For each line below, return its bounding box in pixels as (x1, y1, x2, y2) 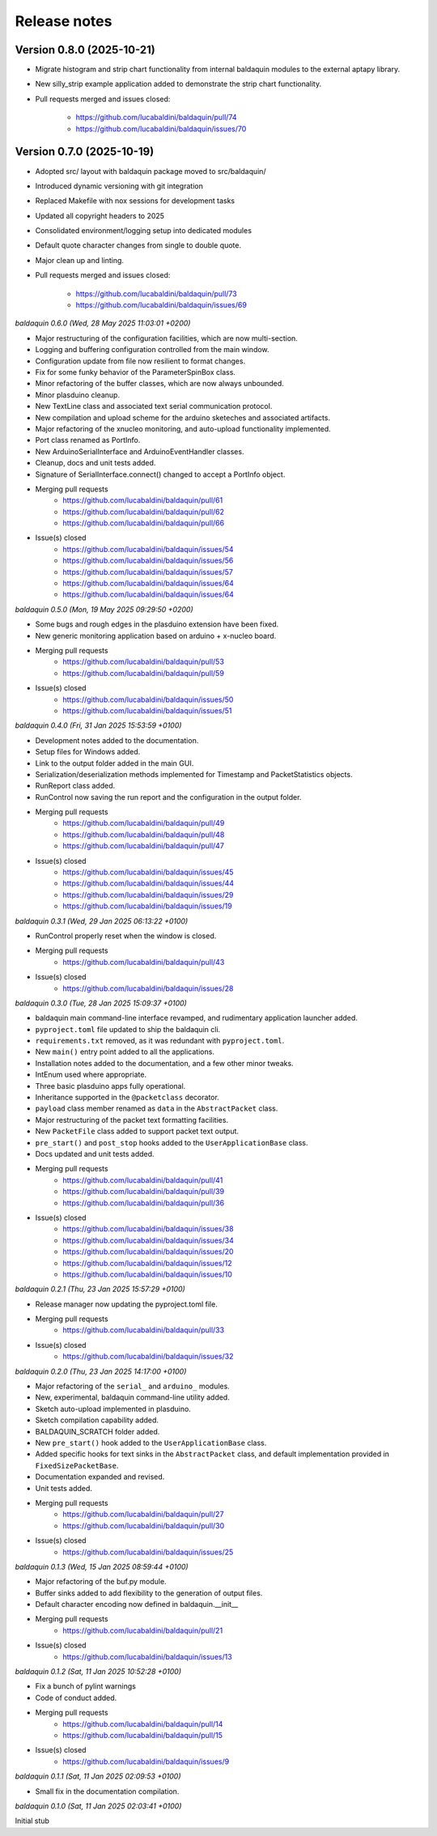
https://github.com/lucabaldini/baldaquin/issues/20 (62, 1247, 234, 1256)
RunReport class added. (35, 781, 116, 791)
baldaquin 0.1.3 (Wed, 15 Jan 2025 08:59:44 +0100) (15, 1562, 189, 1571)
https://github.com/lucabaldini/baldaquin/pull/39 (62, 1187, 225, 1196)
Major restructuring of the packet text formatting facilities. (35, 1115, 229, 1124)
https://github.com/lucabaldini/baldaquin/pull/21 (62, 1626, 223, 1635)
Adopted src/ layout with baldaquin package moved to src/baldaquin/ (35, 166, 266, 176)
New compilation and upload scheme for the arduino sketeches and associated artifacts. (35, 413, 331, 423)
